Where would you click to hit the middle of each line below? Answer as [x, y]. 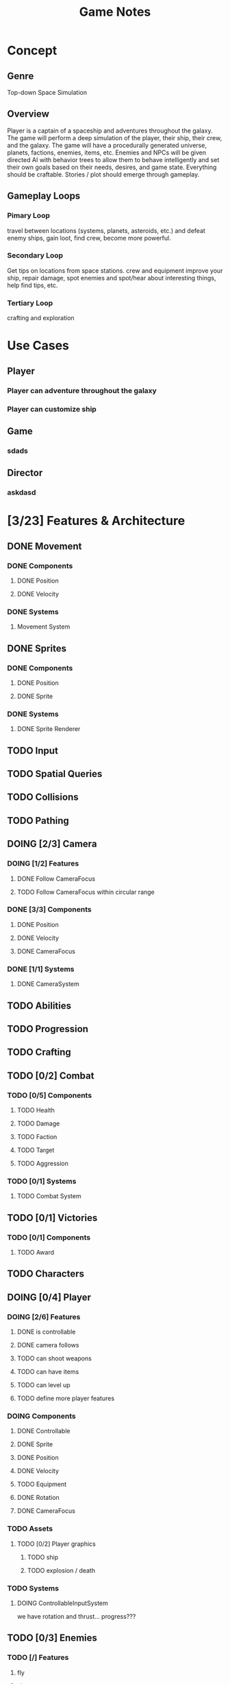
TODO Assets [30, 1529]
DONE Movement [44, 546]
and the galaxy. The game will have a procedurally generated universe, [107, 145]
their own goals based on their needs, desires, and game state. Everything [112, 167]
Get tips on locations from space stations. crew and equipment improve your [115, 270]
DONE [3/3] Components [49, 910]
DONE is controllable [46, 1332]
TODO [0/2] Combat [51, 1076]
